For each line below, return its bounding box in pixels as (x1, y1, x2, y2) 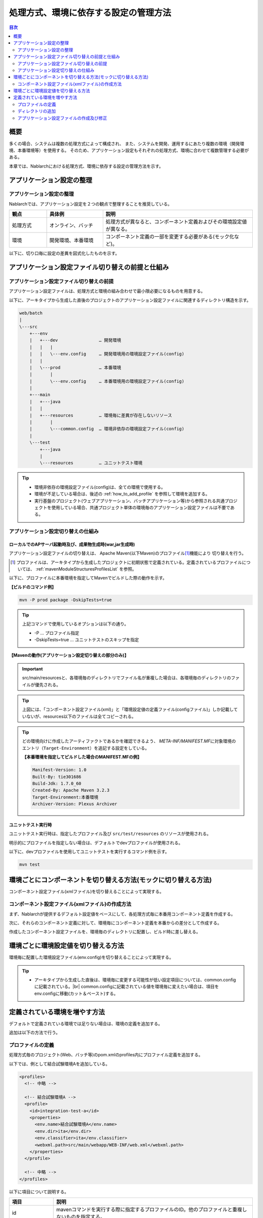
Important (22, 666, 43, 672)
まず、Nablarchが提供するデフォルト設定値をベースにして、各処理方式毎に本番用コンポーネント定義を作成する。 (9, 911, 236, 917)
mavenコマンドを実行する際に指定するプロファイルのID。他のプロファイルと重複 (56, 1206, 243, 1213)
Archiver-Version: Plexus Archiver (32, 801, 117, 807)
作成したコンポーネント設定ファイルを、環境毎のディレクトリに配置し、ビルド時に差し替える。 (9, 929, 201, 935)
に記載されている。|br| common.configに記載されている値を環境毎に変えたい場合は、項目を (34, 984, 219, 990)
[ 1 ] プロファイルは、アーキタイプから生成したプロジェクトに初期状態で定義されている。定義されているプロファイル (10, 559, 242, 565)
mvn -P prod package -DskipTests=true (19, 597, 112, 603)
